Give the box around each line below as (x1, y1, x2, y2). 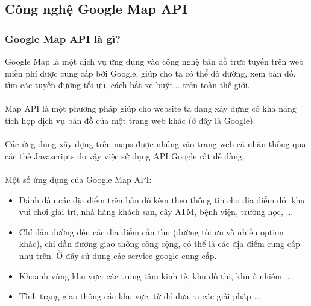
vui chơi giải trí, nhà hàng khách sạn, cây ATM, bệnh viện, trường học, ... (19, 205, 294, 218)
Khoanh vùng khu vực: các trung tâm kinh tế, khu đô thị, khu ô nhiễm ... (19, 269, 292, 282)
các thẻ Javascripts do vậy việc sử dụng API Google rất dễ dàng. (5, 149, 245, 162)
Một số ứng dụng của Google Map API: (5, 173, 152, 185)
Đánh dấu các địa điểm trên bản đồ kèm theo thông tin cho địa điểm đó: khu (19, 193, 305, 206)
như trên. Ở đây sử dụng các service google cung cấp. (19, 249, 217, 261)
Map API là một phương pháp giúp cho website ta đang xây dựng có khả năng (5, 102, 297, 115)
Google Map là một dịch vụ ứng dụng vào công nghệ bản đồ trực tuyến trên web (5, 55, 304, 67)
